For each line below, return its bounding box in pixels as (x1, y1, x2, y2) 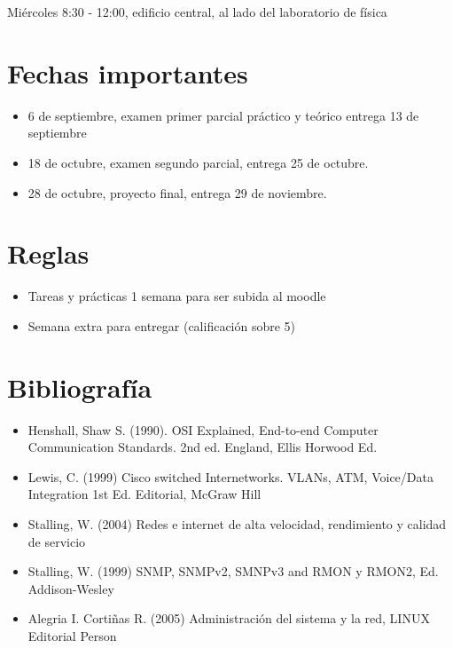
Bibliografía (7, 368, 152, 405)
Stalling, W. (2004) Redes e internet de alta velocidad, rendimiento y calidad (27, 514, 447, 533)
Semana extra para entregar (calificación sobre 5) (27, 316, 296, 335)
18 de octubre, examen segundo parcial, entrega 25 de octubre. (27, 153, 369, 171)
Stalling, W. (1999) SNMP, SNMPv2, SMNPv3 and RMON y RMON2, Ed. (27, 562, 439, 581)
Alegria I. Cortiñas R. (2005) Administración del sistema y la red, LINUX (27, 609, 430, 628)
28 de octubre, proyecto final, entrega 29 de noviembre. (27, 183, 327, 202)
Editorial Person (27, 626, 117, 644)
